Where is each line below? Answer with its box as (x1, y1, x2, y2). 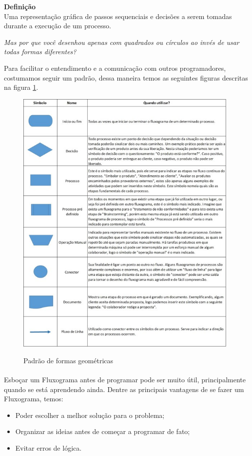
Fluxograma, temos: (4, 394, 63, 404)
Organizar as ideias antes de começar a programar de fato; (15, 426, 190, 436)
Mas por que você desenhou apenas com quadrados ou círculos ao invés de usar (4, 37, 239, 47)
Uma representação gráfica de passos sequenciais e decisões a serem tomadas (4, 11, 232, 21)
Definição (4, 1, 36, 11)
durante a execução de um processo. (4, 21, 111, 31)
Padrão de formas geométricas (23, 355, 114, 365)
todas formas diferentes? (4, 46, 77, 57)
